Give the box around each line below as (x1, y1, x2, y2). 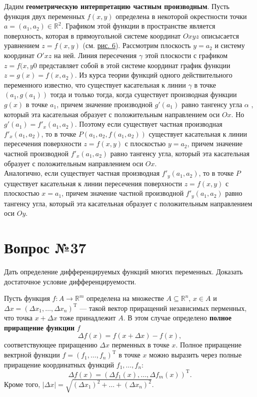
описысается (201, 30, 239, 41)
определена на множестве (86, 293, 164, 303)
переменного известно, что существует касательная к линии (4, 79, 186, 90)
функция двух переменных (4, 11, 85, 21)
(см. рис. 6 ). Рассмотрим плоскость (82, 40, 191, 51)
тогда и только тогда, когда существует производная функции (50, 89, 237, 100)
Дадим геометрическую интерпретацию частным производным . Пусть (4, 1, 229, 11)
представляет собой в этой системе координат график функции (39, 60, 230, 70)
